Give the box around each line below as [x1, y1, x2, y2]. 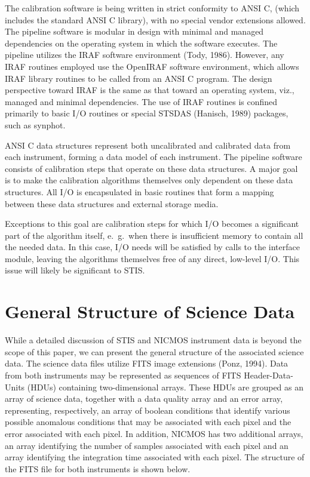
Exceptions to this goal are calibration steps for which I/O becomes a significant [5, 217, 299, 230]
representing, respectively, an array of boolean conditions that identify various [5, 404, 290, 416]
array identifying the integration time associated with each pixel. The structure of [5, 451, 305, 463]
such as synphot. [5, 118, 66, 131]
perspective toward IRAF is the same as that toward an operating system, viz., [5, 84, 294, 96]
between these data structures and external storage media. [5, 197, 219, 210]
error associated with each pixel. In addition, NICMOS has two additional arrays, [5, 427, 303, 439]
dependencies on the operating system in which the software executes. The [5, 36, 278, 49]
